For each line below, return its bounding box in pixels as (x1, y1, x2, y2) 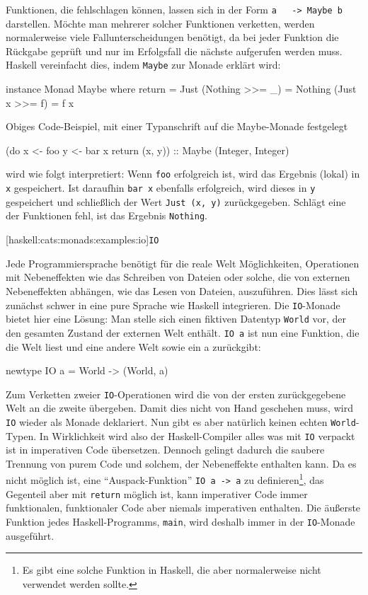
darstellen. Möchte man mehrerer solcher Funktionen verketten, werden (6, 16, 315, 30)
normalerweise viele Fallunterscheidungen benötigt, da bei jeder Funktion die (6, 30, 339, 45)
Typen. (6, 428, 37, 443)
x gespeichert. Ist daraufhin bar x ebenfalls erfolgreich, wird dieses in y (6, 180, 316, 195)
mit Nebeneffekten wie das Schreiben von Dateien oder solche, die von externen (6, 270, 350, 284)
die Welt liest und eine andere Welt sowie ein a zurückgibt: (6, 339, 261, 354)
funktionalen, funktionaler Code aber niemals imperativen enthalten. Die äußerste (6, 500, 361, 515)
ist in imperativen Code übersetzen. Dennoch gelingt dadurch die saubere (6, 442, 325, 457)
